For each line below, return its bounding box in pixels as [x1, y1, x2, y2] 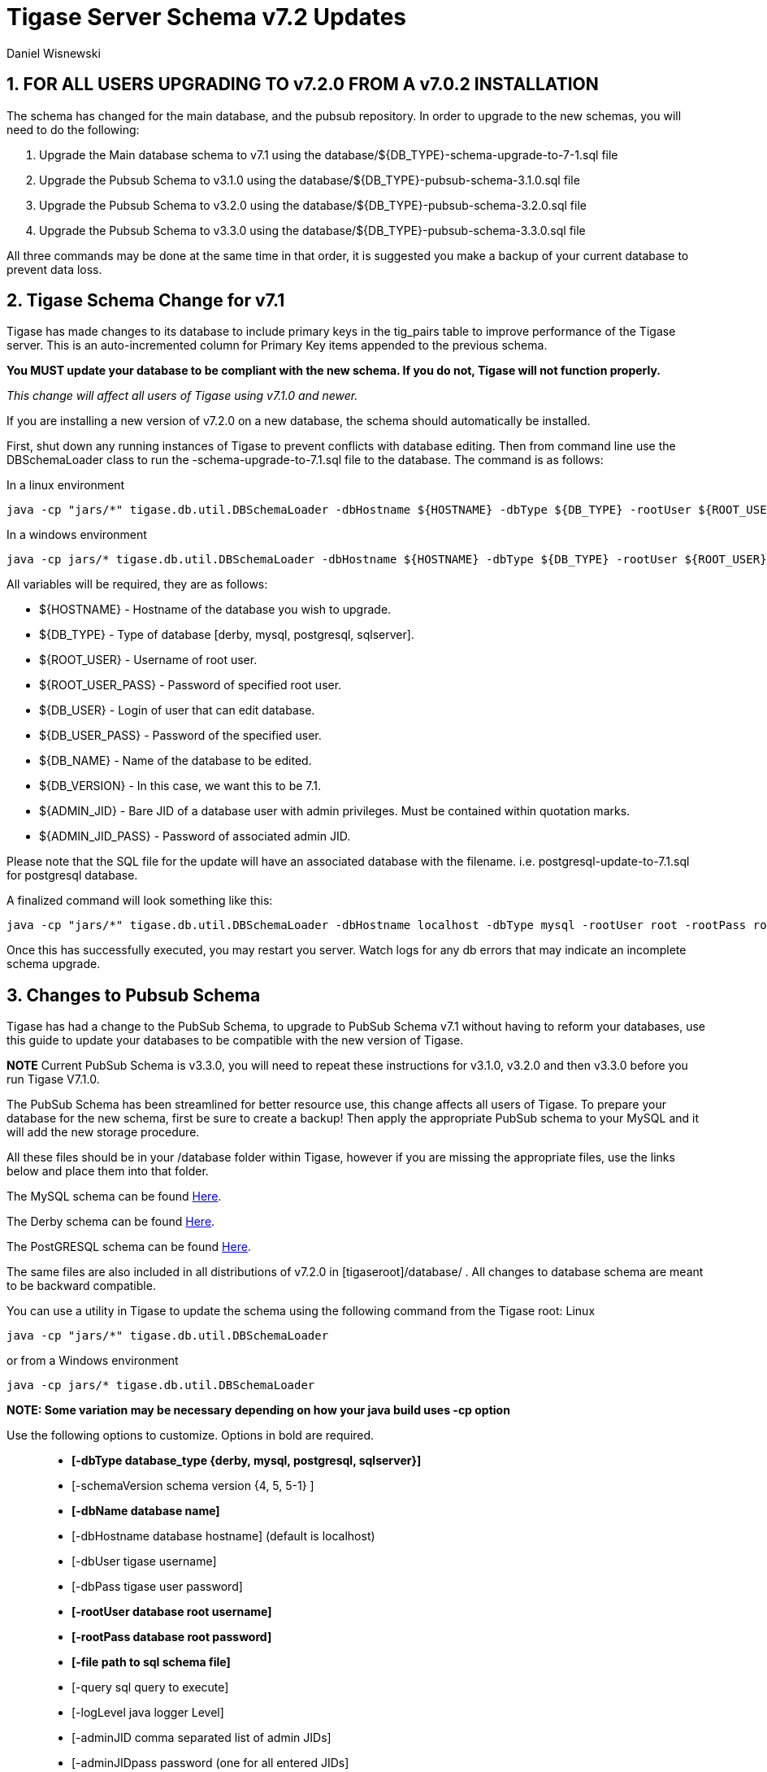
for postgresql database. [6, 868, 138, 883]
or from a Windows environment [6, 1353, 179, 1368]
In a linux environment [6, 478, 125, 493]
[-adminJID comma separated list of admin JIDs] [71, 1731, 331, 1745]
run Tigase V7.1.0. [6, 1072, 100, 1087]
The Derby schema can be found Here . [6, 1214, 215, 1229]
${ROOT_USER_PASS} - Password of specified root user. [39, 678, 342, 693]
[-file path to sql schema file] [71, 1655, 231, 1670]
